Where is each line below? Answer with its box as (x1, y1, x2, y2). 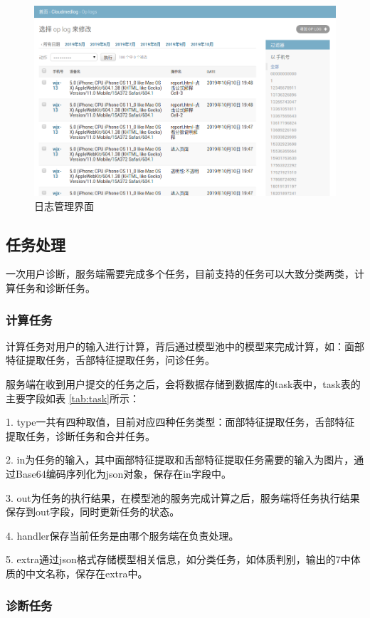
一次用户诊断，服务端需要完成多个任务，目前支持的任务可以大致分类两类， (6, 266, 354, 281)
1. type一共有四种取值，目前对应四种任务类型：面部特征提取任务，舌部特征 (6, 414, 355, 429)
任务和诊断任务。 (15, 281, 95, 295)
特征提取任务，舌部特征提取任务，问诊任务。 (6, 352, 215, 367)
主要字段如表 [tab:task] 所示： (6, 390, 139, 405)
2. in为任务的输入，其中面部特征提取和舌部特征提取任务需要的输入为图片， (6, 452, 354, 467)
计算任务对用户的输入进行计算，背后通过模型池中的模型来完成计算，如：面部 (6, 338, 364, 353)
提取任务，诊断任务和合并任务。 (6, 428, 155, 443)
